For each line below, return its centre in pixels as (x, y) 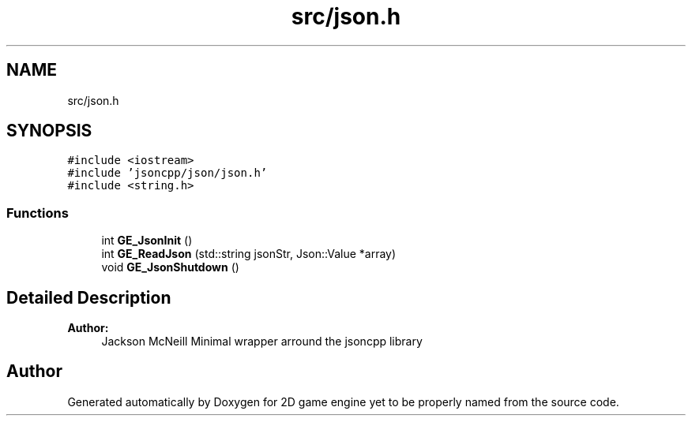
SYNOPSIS (49, 131)
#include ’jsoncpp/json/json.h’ (167, 173)
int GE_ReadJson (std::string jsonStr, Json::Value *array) (249, 254)
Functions (38, 213)
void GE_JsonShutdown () (170, 267)
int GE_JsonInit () (147, 241)
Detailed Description (89, 297)
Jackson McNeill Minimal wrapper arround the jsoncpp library (262, 342)
